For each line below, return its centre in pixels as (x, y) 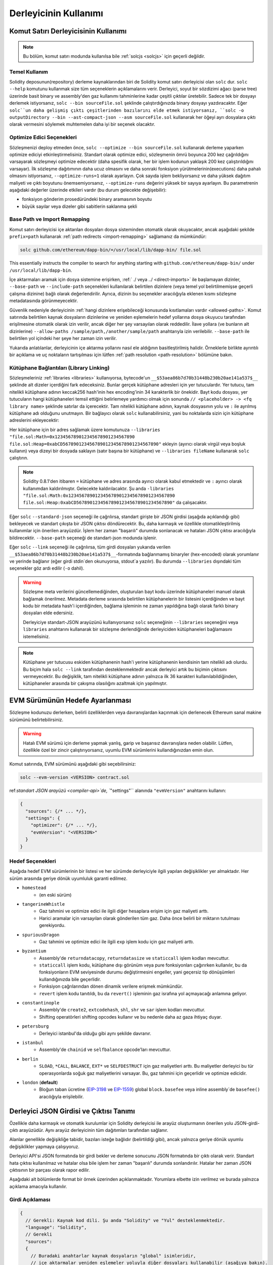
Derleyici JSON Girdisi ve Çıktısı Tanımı (72, 1111)
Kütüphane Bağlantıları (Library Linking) (59, 368)
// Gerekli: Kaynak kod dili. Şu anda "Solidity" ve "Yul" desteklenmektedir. (125, 1220)
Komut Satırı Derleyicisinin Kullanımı (68, 31)
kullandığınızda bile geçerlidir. (70, 979)
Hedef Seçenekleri (33, 861)
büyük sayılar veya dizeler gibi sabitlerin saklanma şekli (80, 206)
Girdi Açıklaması (30, 1199)
